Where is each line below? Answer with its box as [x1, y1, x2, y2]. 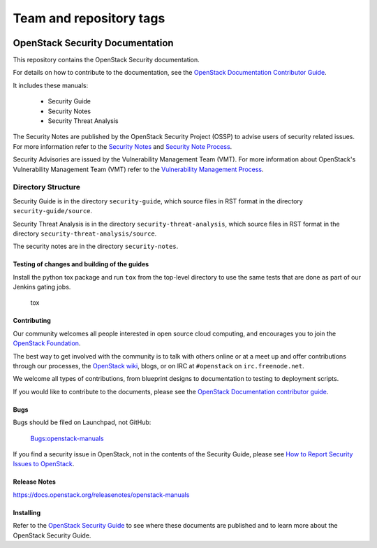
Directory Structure [13, 182, 80, 192]
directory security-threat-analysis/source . [13, 229, 157, 238]
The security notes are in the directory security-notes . [13, 242, 179, 251]
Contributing [13, 317, 52, 325]
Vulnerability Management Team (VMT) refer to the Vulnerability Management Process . [13, 165, 265, 173]
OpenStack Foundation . [13, 339, 81, 347]
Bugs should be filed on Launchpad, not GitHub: [13, 418, 151, 426]
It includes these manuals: [13, 81, 89, 89]
